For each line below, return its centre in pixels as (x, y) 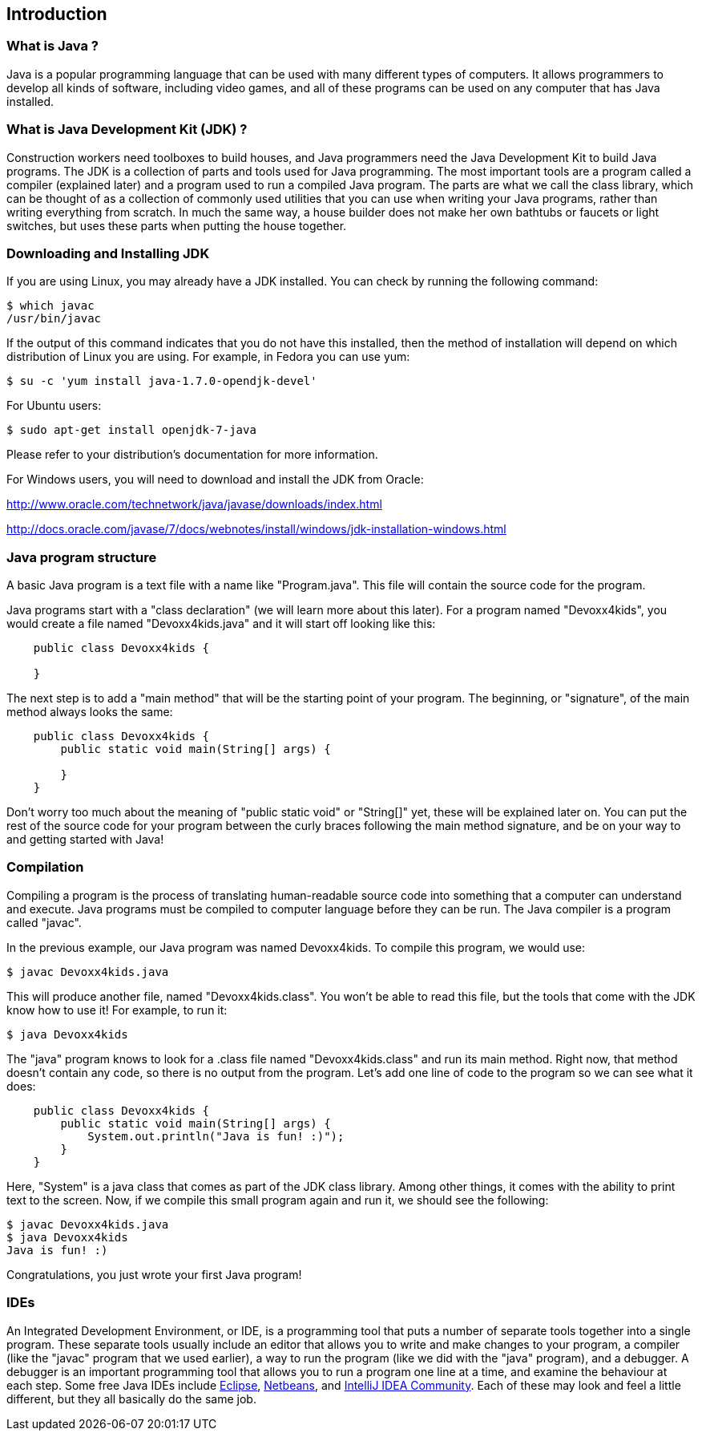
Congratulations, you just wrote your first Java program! (154, 1274)
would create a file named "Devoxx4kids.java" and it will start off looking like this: (221, 624)
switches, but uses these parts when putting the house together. (177, 225)
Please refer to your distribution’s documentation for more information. (192, 455)
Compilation (45, 867)
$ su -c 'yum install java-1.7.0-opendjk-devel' (162, 381)
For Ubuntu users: (54, 406)
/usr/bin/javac (54, 319)
